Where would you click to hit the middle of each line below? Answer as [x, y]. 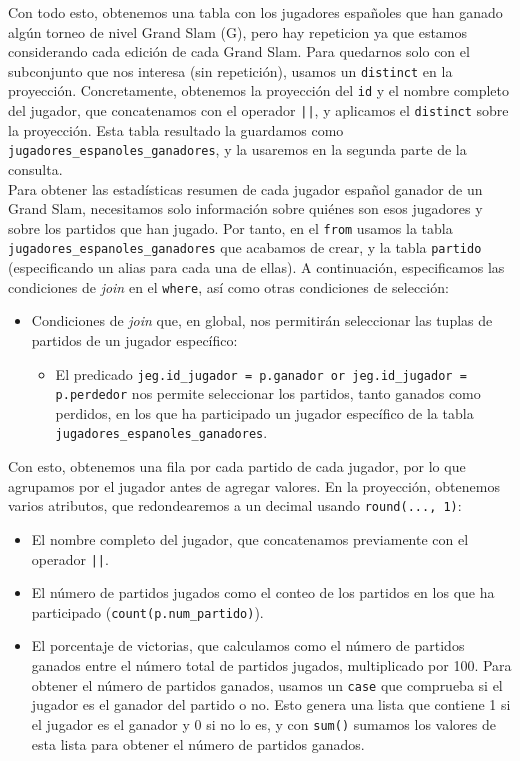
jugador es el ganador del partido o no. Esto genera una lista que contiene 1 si [271, 704]
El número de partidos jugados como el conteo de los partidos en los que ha [263, 592]
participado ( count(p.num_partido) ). [147, 611]
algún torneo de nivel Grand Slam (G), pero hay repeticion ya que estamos [238, 31]
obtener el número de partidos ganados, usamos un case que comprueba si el [267, 684]
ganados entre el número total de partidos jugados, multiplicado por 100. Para [271, 665]
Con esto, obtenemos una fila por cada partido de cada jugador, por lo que [237, 466]
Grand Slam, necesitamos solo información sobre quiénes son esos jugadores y [245, 208]
